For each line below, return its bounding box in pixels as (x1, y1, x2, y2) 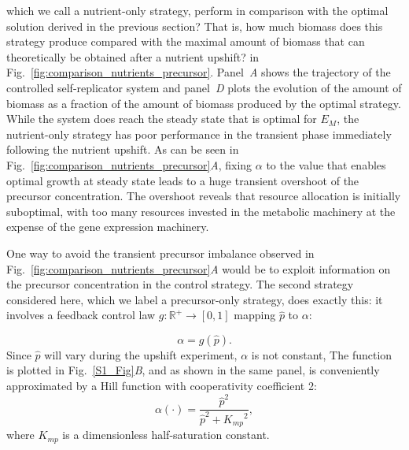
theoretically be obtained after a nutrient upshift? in (6, 48, 260, 65)
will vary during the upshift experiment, (44, 346, 238, 363)
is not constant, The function (251, 346, 392, 363)
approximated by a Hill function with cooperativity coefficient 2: (6, 377, 317, 394)
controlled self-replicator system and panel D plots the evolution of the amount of (6, 79, 402, 95)
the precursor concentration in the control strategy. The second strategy (6, 276, 354, 292)
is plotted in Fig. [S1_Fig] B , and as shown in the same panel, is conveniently (6, 362, 380, 378)
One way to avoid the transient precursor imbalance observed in (6, 244, 315, 261)
